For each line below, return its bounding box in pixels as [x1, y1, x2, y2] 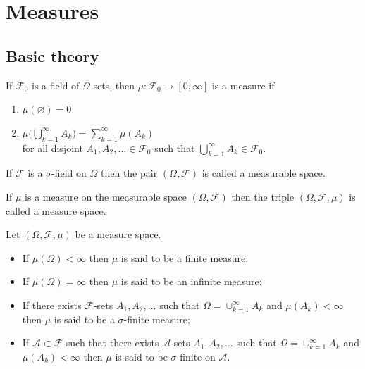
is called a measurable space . [202, 165, 326, 180]
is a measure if [211, 77, 275, 92]
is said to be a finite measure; [120, 250, 249, 265]
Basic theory [6, 44, 99, 66]
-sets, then [89, 77, 135, 92]
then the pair [100, 165, 158, 180]
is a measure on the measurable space [25, 189, 187, 204]
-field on [51, 165, 87, 180]
